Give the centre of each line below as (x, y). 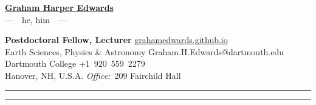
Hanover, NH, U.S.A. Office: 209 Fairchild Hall (93, 75)
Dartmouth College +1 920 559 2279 (75, 63)
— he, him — (36, 19)
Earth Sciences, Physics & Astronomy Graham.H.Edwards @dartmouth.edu (145, 51)
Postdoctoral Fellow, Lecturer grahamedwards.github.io (116, 40)
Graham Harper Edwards (59, 7)
